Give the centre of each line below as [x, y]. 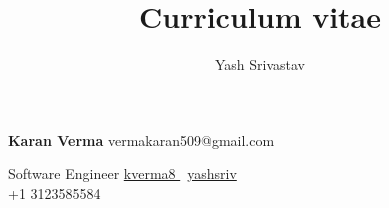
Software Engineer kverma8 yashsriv [122, 173]
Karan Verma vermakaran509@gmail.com [141, 139]
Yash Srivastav [260, 64]
